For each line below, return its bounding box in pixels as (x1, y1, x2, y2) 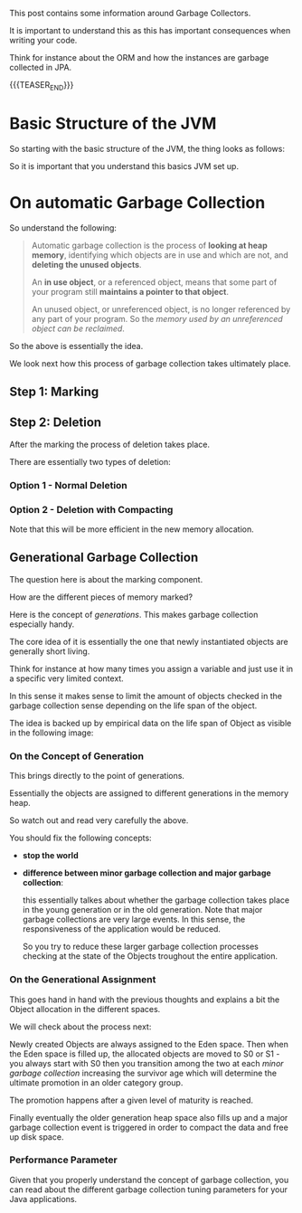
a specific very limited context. (9, 673, 124, 684)
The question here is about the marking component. (9, 573, 203, 584)
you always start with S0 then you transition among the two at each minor (9, 1057, 284, 1068)
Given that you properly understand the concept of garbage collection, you (9, 1174, 289, 1185)
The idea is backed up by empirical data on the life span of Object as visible (9, 717, 292, 728)
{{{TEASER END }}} (9, 80, 74, 92)
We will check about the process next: (9, 1021, 152, 1032)
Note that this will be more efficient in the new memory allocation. (9, 524, 255, 535)
